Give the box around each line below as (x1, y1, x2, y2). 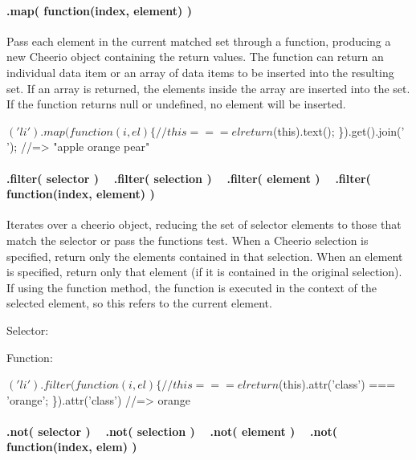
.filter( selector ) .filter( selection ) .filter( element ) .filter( (6, 169, 371, 186)
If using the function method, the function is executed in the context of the (6, 279, 377, 295)
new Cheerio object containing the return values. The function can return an (6, 48, 384, 65)
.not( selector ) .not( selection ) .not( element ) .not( (6, 422, 338, 439)
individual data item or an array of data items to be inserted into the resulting (6, 63, 394, 80)
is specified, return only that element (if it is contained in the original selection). (6, 263, 402, 280)
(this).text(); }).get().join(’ (272, 122, 405, 139)
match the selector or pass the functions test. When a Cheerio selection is (6, 231, 369, 248)
